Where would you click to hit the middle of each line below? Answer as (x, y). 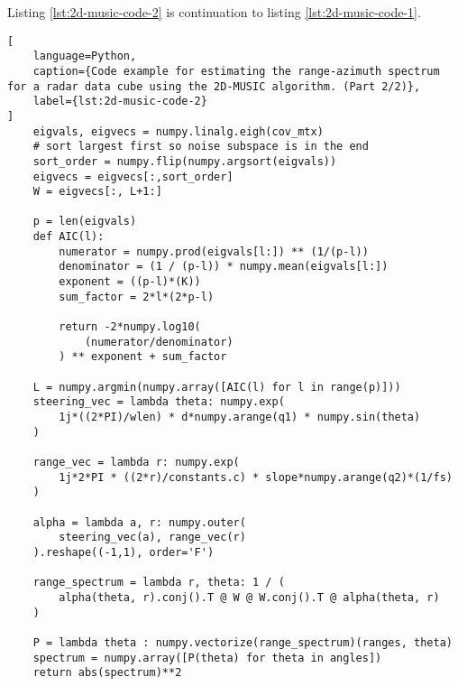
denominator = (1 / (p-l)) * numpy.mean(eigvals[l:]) (224, 267)
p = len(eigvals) (85, 222)
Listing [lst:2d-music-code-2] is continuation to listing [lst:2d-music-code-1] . (214, 12)
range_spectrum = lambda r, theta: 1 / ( (159, 583)
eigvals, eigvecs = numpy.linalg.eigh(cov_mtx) (178, 131)
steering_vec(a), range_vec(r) (152, 538)
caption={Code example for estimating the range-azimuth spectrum (236, 71)
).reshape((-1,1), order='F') (124, 552)
